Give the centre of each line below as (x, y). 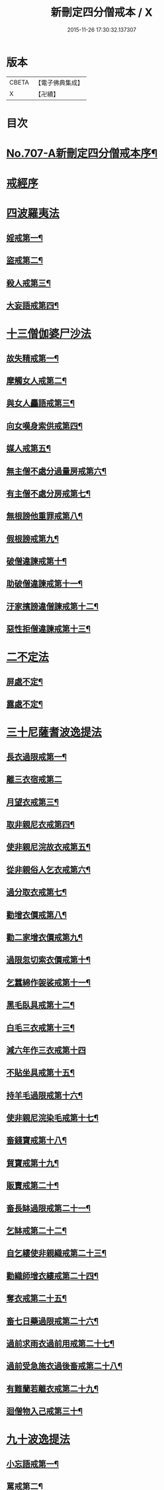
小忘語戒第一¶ (33, 1464)
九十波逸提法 (38, 1440)
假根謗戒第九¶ (33, 539)
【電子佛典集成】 (59, 83)
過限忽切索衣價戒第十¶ (48, 960)
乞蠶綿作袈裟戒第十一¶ (48, 982)
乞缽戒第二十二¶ (37, 1231)
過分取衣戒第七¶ (37, 892)
